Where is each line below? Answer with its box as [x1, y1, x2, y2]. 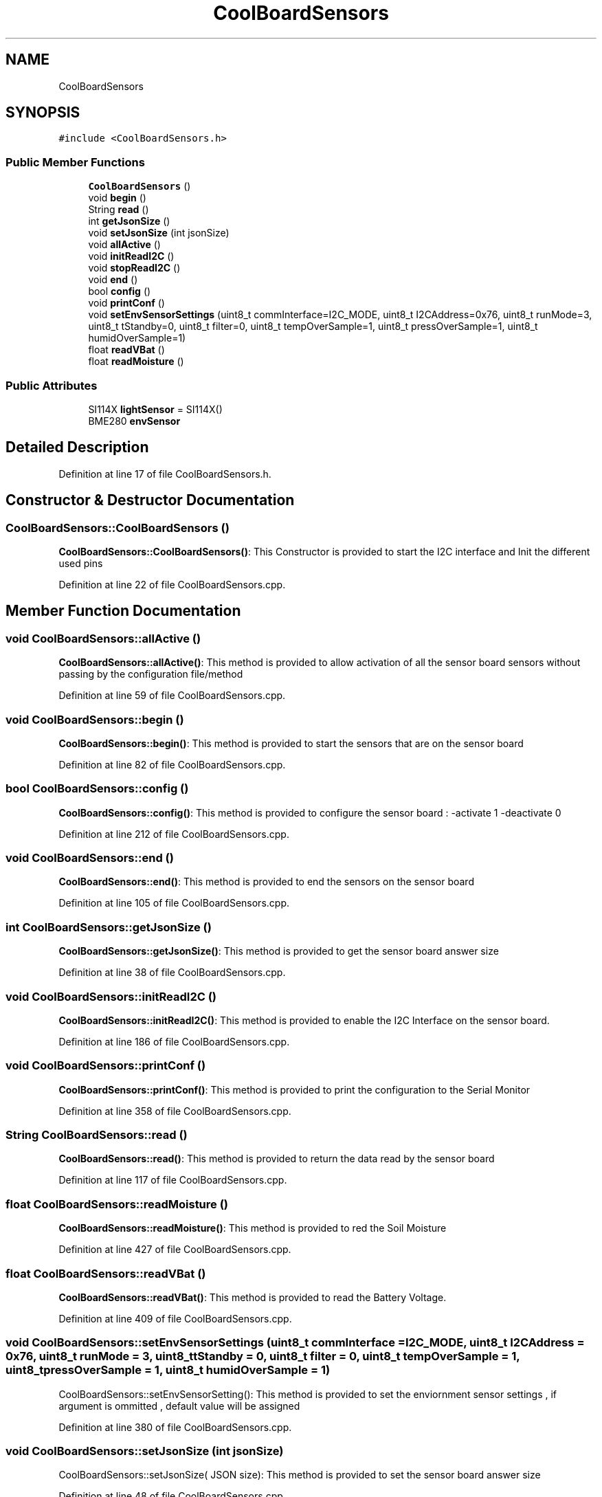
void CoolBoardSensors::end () [5, 851, 174, 865]
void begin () [88, 192, 146, 204]
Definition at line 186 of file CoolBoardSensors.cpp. [58, 1035, 290, 1047]
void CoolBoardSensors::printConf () [5, 1058, 206, 1073]
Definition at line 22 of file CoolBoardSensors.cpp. [58, 579, 286, 590]
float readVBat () [88, 344, 165, 356]
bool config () [88, 285, 151, 298]
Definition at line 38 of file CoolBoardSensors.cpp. [58, 966, 286, 979]
